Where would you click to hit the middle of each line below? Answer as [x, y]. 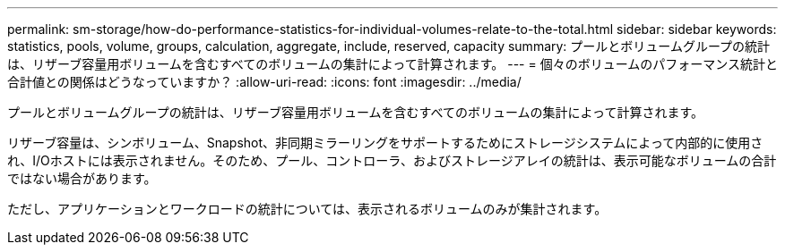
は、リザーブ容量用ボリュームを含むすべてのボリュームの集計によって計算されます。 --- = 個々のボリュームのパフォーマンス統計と [392, 64]
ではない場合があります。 [82, 178]
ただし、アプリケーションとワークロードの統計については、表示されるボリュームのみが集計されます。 [307, 209]
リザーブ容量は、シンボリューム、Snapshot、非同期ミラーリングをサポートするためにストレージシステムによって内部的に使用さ [385, 143]
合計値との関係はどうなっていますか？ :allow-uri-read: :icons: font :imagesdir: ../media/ [264, 82]
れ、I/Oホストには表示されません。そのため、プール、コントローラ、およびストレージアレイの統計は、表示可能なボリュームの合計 [392, 160]
